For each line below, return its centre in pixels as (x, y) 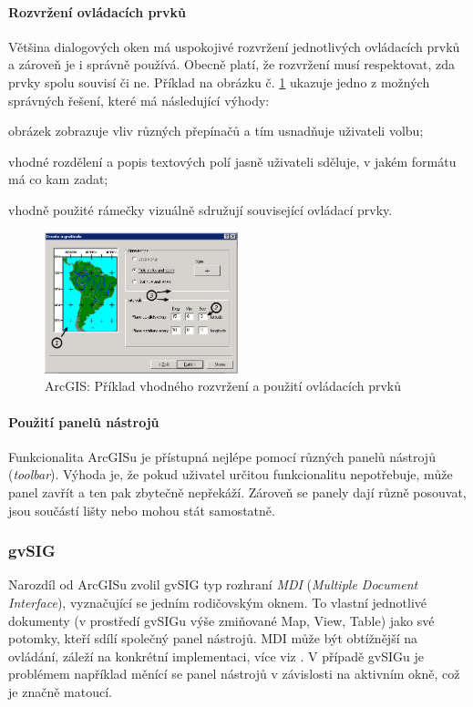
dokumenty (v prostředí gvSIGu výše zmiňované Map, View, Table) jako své (221, 620)
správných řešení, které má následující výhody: (139, 100)
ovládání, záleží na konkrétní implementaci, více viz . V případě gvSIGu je (216, 656)
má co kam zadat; (58, 179)
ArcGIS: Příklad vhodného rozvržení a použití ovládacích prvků (223, 386)
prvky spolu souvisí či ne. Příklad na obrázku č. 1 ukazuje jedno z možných (219, 82)
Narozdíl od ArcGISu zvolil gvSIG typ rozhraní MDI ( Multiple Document (213, 584)
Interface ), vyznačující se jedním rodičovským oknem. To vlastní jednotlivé (218, 602)
